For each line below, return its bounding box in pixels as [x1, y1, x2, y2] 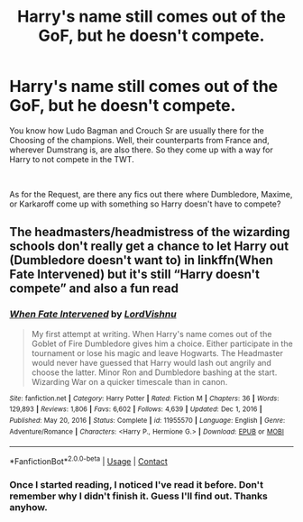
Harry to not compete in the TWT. [9, 153, 134, 164]
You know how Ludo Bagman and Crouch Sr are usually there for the [9, 124, 264, 136]
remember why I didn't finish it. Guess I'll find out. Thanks [9, 490, 268, 502]
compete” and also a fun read [9, 281, 179, 297]
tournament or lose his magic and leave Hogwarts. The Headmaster [31, 347, 284, 358]
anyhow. [9, 500, 48, 513]
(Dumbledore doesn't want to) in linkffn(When [9, 252, 273, 268]
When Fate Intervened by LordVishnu [9, 308, 178, 321]
